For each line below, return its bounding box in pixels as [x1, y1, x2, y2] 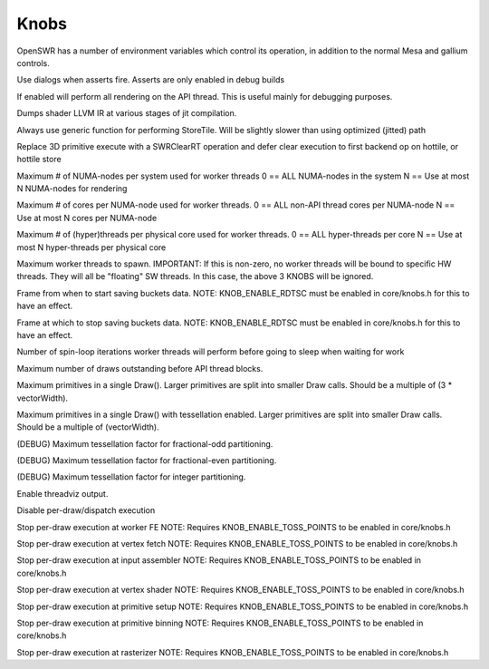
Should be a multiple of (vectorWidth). [16, 422, 159, 432]
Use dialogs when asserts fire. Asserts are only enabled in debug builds [16, 74, 285, 85]
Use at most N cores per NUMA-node [16, 212, 158, 223]
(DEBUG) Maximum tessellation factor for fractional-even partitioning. [16, 455, 277, 466]
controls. [16, 57, 50, 68]
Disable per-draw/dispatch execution [16, 505, 156, 516]
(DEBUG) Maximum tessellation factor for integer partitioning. [16, 471, 246, 482]
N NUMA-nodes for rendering [16, 183, 128, 194]
